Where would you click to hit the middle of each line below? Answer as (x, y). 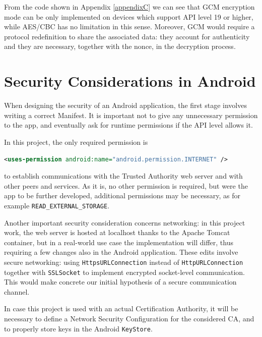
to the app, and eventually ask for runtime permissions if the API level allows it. (128, 125)
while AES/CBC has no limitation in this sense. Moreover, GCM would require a (129, 26)
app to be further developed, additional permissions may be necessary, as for (122, 195)
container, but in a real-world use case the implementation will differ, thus (119, 242)
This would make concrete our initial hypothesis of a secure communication (120, 282)
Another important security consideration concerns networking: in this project (125, 222)
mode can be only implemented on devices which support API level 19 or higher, (129, 16)
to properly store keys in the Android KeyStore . (78, 328)
